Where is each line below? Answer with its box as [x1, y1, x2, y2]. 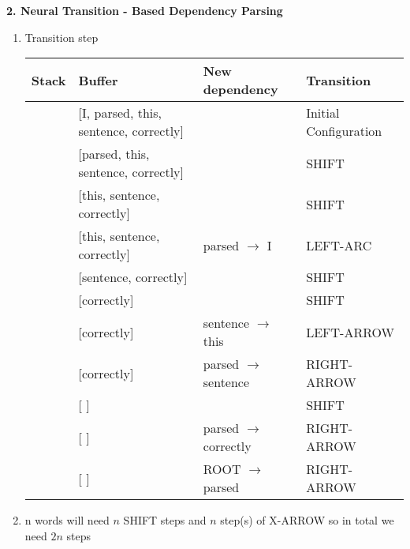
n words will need [24, 512, 110, 528]
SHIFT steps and [123, 512, 207, 528]
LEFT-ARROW [306, 322, 394, 341]
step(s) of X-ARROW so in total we [220, 512, 394, 528]
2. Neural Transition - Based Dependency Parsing [6, 2, 283, 18]
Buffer [78, 70, 118, 89]
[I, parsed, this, [78, 103, 162, 122]
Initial [306, 103, 340, 122]
